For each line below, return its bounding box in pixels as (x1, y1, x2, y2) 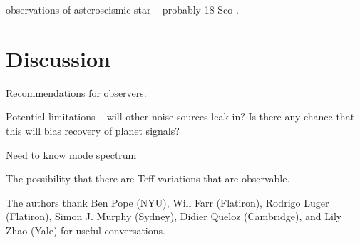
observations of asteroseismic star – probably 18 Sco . (6, 2, 239, 16)
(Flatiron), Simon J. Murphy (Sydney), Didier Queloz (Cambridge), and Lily (6, 209, 342, 224)
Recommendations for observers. (6, 85, 147, 100)
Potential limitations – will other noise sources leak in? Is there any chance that (6, 109, 355, 124)
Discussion (6, 43, 110, 73)
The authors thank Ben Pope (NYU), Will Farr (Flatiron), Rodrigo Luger (6, 195, 329, 210)
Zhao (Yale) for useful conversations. (6, 222, 165, 237)
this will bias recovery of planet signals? (6, 123, 180, 138)
